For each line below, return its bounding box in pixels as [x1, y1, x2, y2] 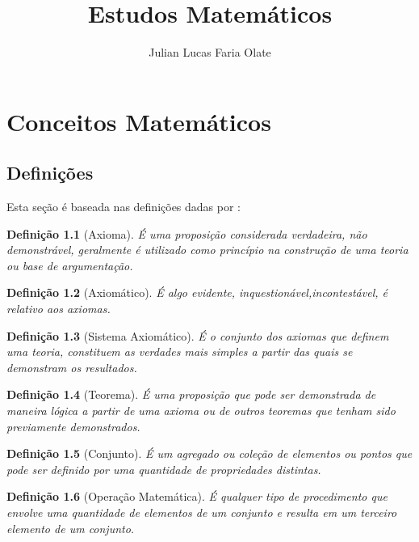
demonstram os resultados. [6, 358, 137, 375]
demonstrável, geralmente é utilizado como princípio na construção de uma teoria [6, 241, 409, 258]
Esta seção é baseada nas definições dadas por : [6, 198, 241, 215]
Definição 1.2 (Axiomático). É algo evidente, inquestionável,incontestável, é [6, 284, 388, 301]
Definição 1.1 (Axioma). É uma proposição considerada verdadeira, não [6, 225, 367, 242]
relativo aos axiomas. [6, 300, 111, 317]
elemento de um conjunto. [6, 519, 135, 536]
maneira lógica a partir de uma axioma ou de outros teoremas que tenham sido [6, 402, 396, 419]
